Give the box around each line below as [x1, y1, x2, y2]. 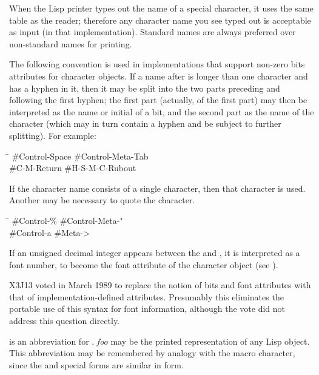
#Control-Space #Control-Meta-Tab [12, 149, 149, 162]
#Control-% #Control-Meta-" [12, 214, 123, 226]
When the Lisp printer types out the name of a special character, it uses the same [9, 2, 314, 14]
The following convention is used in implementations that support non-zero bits [9, 58, 305, 70]
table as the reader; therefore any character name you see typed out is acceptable [9, 13, 311, 26]
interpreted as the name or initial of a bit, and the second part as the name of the [9, 105, 314, 118]
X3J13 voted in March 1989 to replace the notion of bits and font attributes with [9, 279, 311, 291]
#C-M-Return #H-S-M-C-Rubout [9, 161, 136, 174]
